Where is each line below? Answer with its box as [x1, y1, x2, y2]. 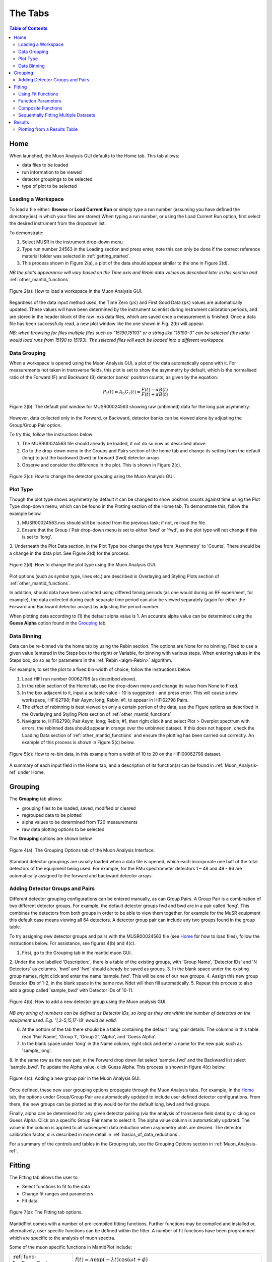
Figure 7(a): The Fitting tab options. [9, 1209, 83, 1215]
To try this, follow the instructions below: [9, 431, 94, 437]
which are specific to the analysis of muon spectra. [9, 1235, 116, 1241]
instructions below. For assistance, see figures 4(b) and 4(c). [9, 940, 136, 946]
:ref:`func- [12, 1253, 37, 1260]
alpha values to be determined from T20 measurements [22, 819, 138, 825]
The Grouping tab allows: [9, 796, 62, 802]
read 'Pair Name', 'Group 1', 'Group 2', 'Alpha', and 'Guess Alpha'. [22, 1033, 157, 1039]
